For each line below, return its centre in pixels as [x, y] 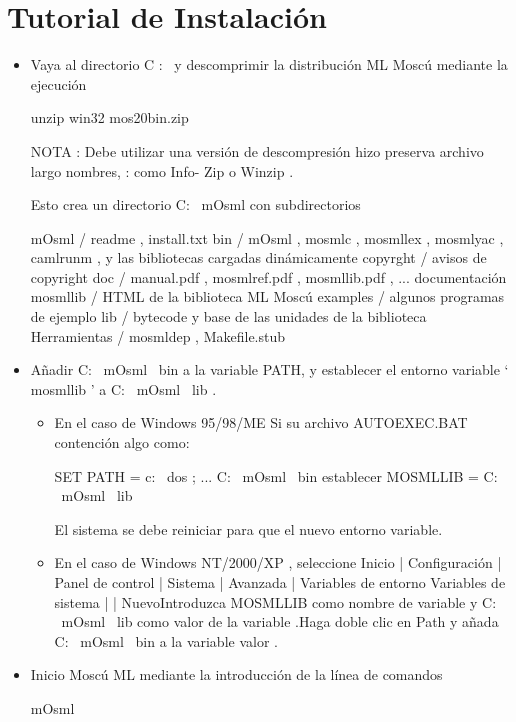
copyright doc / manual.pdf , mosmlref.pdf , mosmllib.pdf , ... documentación [268, 276]
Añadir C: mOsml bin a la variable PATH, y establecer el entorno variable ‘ [269, 369]
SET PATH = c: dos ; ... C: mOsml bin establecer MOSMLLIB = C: [276, 475]
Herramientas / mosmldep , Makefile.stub [158, 335]
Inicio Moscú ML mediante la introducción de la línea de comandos [236, 674]
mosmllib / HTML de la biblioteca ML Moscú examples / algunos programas [267, 296]
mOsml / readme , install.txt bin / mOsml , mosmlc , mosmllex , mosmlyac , [267, 237]
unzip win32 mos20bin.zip [109, 117]
